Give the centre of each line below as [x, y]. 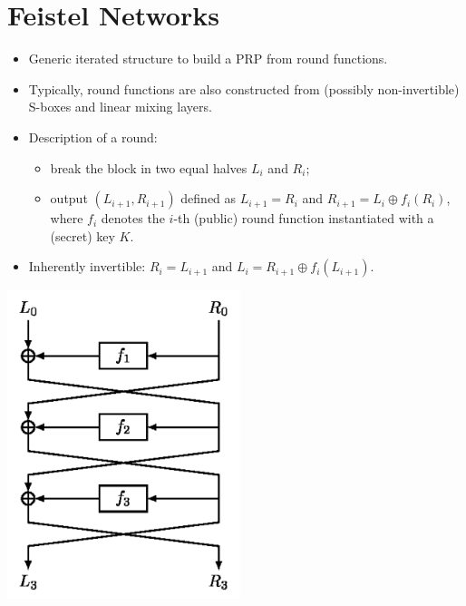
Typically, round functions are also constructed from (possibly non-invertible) [244, 88]
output [69, 198]
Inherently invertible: [87, 266]
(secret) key [83, 235]
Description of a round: [93, 137]
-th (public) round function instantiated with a [304, 218]
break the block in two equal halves [149, 167]
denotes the [133, 218]
